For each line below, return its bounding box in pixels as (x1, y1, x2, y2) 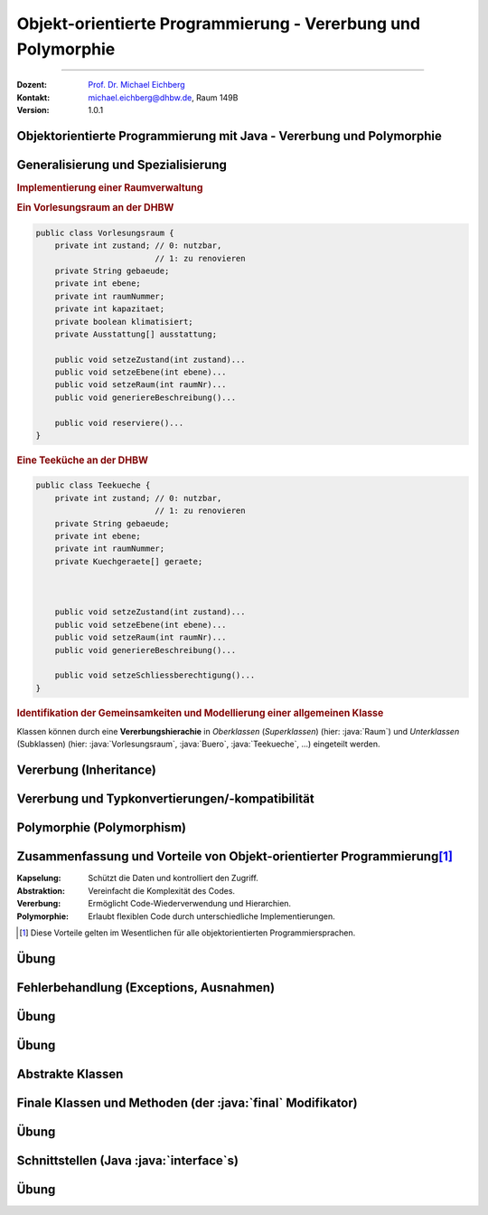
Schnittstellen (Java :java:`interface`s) (16, 1153, 239, 1168)
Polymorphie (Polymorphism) (16, 820, 187, 836)
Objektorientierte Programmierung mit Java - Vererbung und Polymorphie (16, 128, 443, 144)
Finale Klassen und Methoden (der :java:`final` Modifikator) (16, 1095, 358, 1110)
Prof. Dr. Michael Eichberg (88, 80, 185, 90)
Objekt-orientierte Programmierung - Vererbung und (16, 14, 420, 33)
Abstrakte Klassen (16, 1066, 124, 1081)
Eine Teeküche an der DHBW (16, 454, 149, 467)
